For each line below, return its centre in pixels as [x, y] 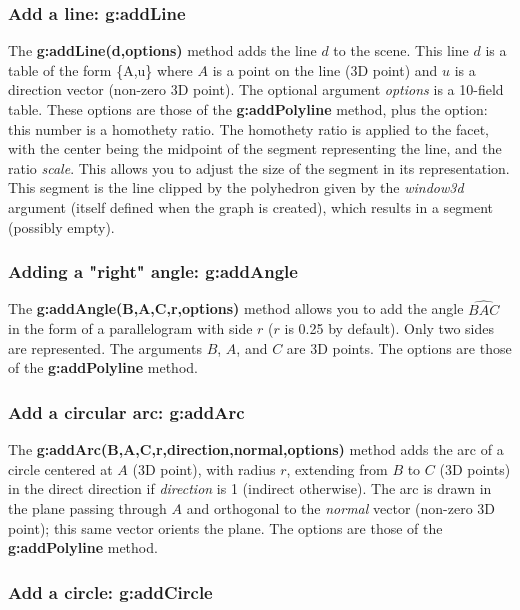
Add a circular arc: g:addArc [126, 411]
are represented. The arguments [105, 347]
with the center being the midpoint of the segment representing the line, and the [255, 148]
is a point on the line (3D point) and [325, 69]
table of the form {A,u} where [100, 69]
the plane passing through [87, 507]
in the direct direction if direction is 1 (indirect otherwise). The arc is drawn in [250, 488]
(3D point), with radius [204, 468]
